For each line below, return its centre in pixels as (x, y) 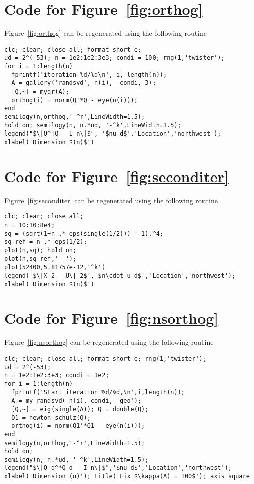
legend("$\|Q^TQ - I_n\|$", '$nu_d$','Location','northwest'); (113, 134)
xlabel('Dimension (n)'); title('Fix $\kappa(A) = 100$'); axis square (127, 477)
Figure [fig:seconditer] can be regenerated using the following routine (111, 200)
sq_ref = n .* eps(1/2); (46, 242)
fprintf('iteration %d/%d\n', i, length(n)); (89, 75)
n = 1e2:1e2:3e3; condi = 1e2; (57, 376)
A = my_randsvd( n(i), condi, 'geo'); (77, 401)
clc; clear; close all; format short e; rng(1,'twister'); (105, 358)
